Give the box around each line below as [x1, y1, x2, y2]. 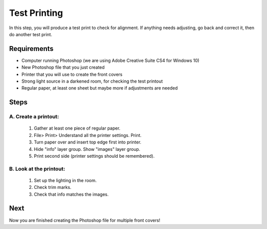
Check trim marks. [34, 184, 72, 190]
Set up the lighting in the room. [34, 177, 97, 183]
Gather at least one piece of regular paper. [34, 125, 121, 131]
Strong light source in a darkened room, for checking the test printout [21, 78, 163, 84]
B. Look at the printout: [9, 165, 65, 172]
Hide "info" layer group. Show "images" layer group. [34, 146, 140, 152]
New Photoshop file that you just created [21, 64, 105, 70]
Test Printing [9, 7, 63, 18]
